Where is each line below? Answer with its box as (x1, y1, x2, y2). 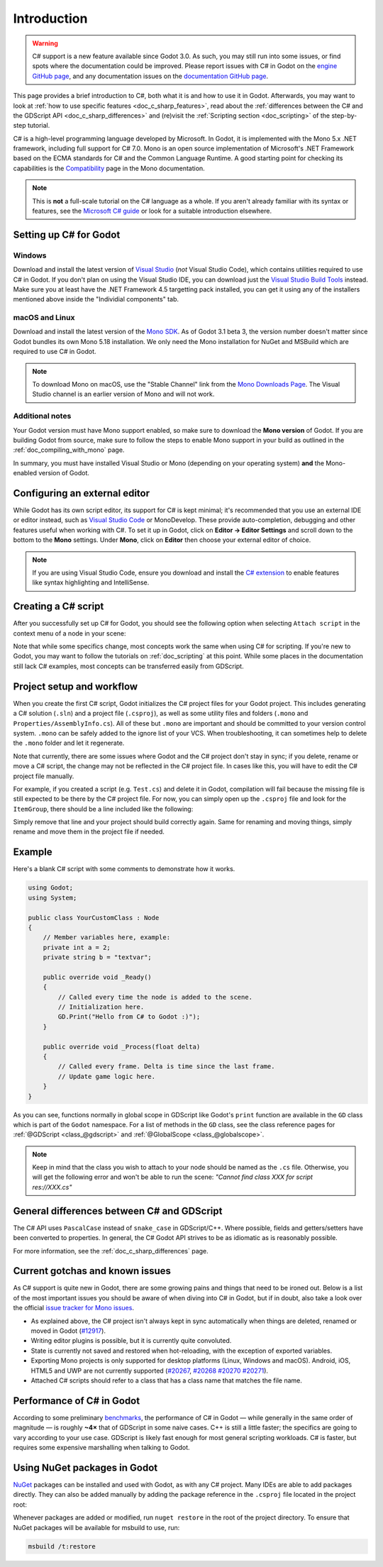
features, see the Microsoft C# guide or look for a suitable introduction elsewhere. (32, 206, 272, 216)
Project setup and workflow (13, 680, 138, 692)
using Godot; (28, 884, 74, 892)
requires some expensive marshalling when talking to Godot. (13, 1444, 191, 1452)
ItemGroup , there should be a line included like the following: (13, 804, 194, 813)
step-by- (331, 111, 357, 120)
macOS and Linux (13, 313, 75, 323)
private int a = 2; (43, 943, 111, 951)
